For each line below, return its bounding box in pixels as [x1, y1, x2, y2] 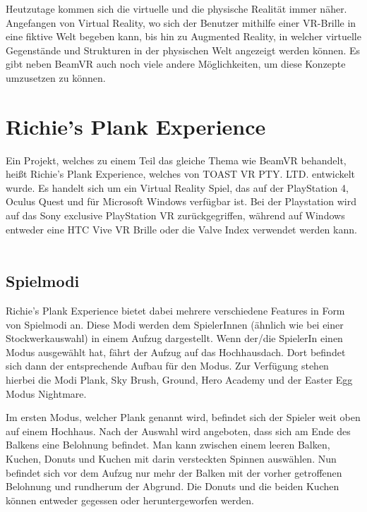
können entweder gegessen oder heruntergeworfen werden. [6, 492, 254, 507]
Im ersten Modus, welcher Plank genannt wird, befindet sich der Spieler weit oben [6, 410, 361, 425]
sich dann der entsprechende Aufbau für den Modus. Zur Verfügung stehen [6, 358, 329, 373]
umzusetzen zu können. [6, 70, 106, 85]
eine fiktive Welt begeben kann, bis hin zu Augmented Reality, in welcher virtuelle [6, 29, 361, 44]
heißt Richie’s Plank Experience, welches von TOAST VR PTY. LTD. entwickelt [6, 166, 356, 181]
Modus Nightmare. [6, 386, 87, 401]
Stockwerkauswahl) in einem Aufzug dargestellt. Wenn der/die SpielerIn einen [6, 331, 343, 346]
